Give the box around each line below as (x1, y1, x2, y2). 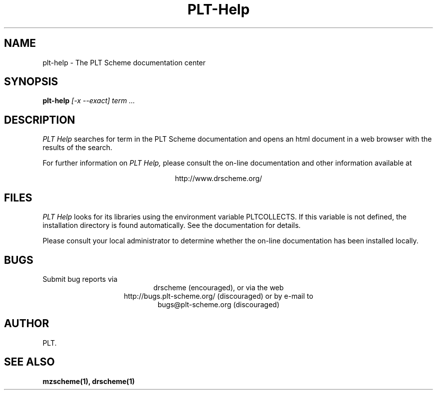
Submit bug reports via (42, 274, 118, 283)
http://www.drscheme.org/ (175, 174, 262, 183)
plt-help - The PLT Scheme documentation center (42, 58, 206, 67)
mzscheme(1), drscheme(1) (42, 377, 135, 386)
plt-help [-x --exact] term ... (42, 96, 135, 105)
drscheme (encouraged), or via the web (153, 283, 284, 292)
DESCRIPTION (4, 113, 75, 126)
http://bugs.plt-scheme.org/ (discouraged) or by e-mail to (124, 291, 313, 300)
